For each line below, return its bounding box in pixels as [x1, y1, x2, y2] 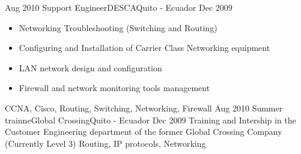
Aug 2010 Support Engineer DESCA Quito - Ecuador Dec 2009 [5, 1, 233, 13]
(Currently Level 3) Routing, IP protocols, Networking [5, 137, 206, 149]
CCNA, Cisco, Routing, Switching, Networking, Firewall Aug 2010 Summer [5, 101, 283, 114]
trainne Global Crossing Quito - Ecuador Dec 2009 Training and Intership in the [5, 113, 296, 126]
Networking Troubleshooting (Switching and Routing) [19, 21, 217, 34]
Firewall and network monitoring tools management [19, 81, 210, 94]
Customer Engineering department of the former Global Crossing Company [5, 125, 282, 138]
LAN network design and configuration [19, 61, 162, 74]
